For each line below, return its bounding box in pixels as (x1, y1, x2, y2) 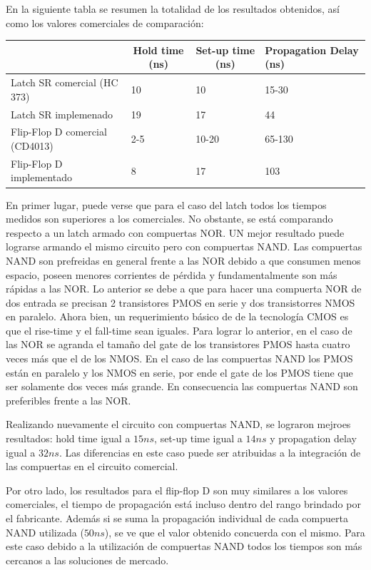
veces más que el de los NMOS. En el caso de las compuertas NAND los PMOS (6, 351, 353, 366)
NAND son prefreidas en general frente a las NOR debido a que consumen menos (6, 253, 361, 268)
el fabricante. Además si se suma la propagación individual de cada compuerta (6, 511, 348, 525)
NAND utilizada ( (6, 524, 84, 539)
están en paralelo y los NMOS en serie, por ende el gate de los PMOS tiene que (6, 365, 353, 380)
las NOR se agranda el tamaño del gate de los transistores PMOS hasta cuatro (6, 337, 350, 352)
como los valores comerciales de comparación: (6, 15, 204, 30)
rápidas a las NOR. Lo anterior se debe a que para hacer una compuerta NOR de (6, 281, 362, 296)
